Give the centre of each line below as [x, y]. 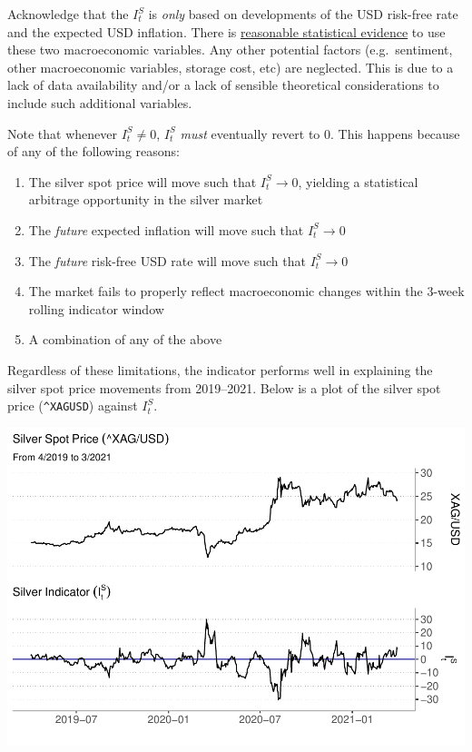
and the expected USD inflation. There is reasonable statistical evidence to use [226, 31]
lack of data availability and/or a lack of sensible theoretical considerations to [223, 85]
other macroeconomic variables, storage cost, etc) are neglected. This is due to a [231, 67]
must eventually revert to [250, 133]
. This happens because [395, 133]
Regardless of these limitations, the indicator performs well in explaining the [220, 369]
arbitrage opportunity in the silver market [146, 199]
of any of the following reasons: [93, 151]
